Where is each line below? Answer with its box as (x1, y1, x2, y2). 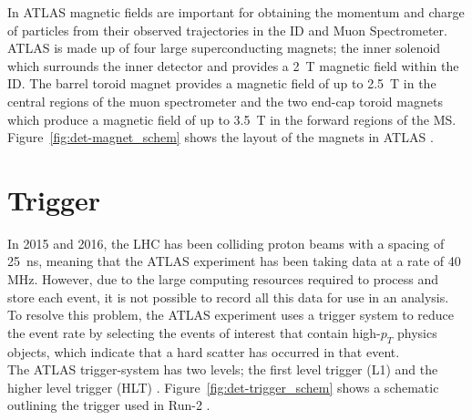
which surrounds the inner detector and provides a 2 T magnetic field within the (7, 56, 459, 75)
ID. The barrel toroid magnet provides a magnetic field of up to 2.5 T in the (7, 74, 436, 93)
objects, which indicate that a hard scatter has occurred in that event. (7, 342, 400, 361)
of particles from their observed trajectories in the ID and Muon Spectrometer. (7, 20, 447, 39)
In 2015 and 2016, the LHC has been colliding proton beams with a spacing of (7, 233, 445, 252)
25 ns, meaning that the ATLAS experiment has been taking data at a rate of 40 (7, 251, 461, 271)
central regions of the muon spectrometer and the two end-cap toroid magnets (7, 91, 443, 110)
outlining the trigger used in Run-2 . (7, 395, 210, 415)
